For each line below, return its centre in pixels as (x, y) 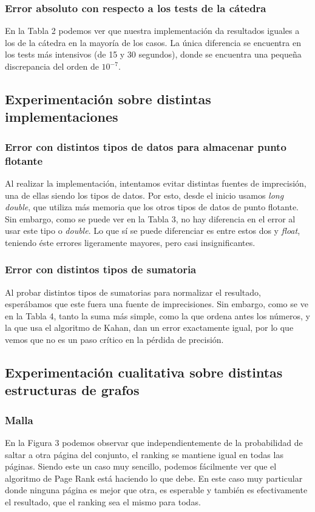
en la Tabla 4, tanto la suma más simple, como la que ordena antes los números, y (157, 315)
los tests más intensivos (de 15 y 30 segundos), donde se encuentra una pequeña (153, 54)
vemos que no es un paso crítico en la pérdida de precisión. (114, 340)
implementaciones (62, 117)
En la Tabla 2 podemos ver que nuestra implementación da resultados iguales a (152, 31)
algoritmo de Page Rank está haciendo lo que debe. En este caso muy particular (154, 478)
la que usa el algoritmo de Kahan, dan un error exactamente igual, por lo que (149, 327)
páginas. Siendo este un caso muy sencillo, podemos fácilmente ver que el (141, 466)
